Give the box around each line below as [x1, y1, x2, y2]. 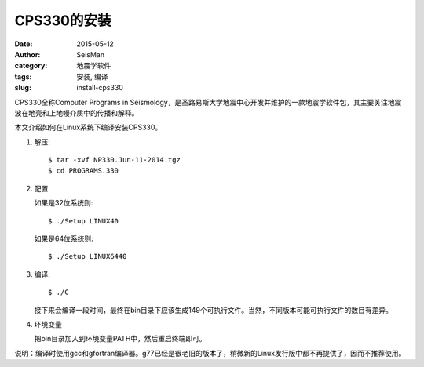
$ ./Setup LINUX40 [48, 216, 119, 225]
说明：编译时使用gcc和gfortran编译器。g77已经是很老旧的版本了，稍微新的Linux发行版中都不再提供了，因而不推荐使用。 [14, 348, 406, 358]
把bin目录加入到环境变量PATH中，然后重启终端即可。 [34, 334, 207, 343]
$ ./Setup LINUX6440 [48, 252, 127, 261]
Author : [14, 49, 41, 59]
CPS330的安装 [14, 12, 111, 29]
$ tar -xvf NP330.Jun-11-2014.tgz [48, 155, 181, 165]
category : [14, 61, 48, 71]
